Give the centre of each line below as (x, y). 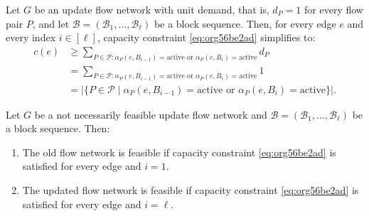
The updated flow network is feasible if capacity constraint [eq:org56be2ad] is (191, 189)
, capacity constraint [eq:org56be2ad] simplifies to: (206, 37)
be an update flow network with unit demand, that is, (152, 9)
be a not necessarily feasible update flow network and (151, 114)
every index (31, 37)
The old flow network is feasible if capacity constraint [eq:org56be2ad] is (179, 152)
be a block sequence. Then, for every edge (245, 23)
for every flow (334, 9)
